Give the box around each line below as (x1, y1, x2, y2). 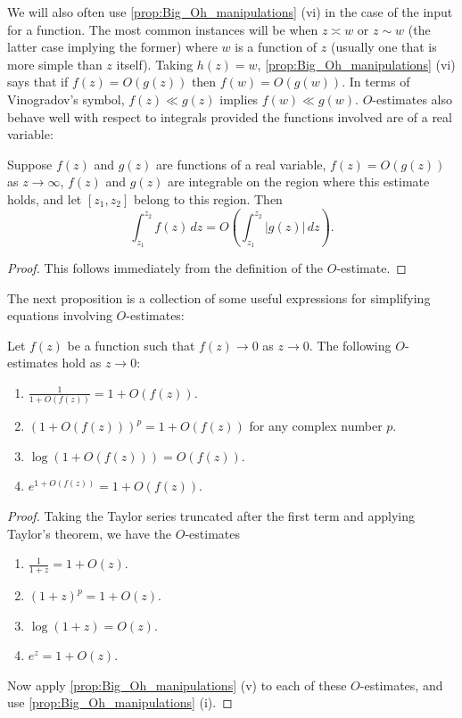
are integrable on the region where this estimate (168, 172, 430, 191)
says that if (7, 72, 69, 91)
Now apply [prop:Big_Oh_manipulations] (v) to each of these (7, 675, 347, 694)
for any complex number (249, 417, 383, 435)
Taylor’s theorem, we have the (7, 524, 172, 542)
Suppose (7, 154, 53, 173)
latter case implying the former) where (7, 37, 218, 56)
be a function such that (67, 335, 195, 354)
